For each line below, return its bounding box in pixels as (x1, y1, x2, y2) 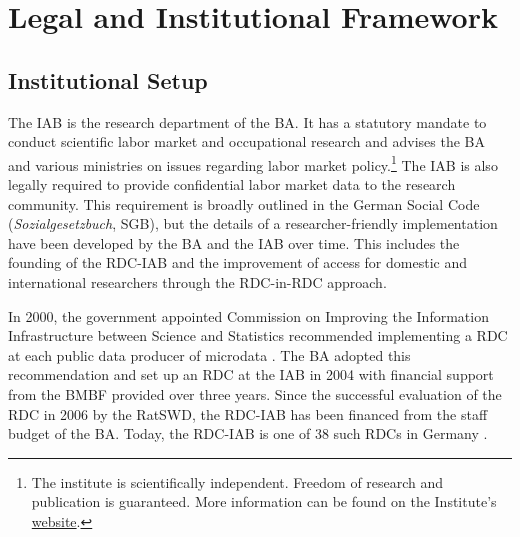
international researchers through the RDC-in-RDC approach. (8, 271, 387, 292)
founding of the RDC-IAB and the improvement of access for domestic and (8, 252, 467, 273)
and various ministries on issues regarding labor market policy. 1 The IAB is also (8, 151, 498, 175)
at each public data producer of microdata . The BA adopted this (8, 344, 411, 365)
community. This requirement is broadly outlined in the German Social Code (8, 193, 480, 214)
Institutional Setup (8, 64, 208, 95)
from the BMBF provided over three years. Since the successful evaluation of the (8, 383, 502, 404)
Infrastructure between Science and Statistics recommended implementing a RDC (8, 325, 508, 346)
